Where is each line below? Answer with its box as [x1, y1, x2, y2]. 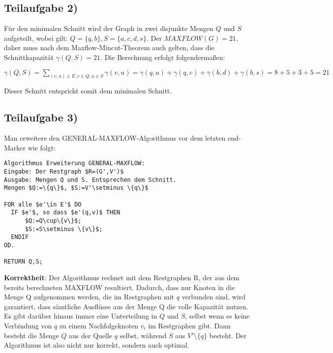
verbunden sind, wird [182, 292, 245, 302]
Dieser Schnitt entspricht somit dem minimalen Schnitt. [4, 86, 172, 96]
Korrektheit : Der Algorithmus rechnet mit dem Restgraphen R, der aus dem [4, 272, 240, 282]
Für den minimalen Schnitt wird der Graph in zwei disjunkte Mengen [4, 23, 213, 33]
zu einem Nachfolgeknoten [59, 320, 139, 330]
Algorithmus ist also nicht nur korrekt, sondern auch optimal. [4, 340, 189, 350]
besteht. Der [209, 330, 247, 340]
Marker [4, 142, 26, 152]
